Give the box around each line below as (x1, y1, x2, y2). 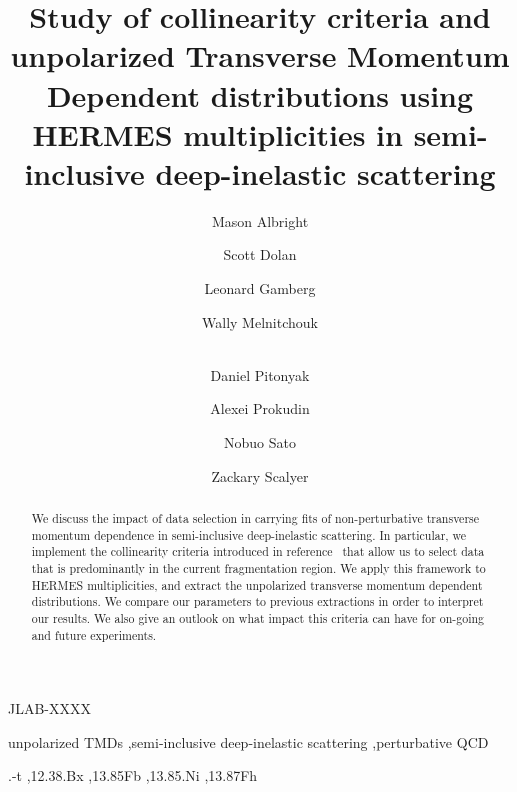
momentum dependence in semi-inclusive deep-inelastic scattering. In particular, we (31, 526, 467, 543)
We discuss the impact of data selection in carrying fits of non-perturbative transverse (31, 510, 480, 527)
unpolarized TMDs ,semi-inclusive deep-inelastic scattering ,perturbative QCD (8, 731, 489, 752)
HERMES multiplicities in (32, 113, 403, 154)
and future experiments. (31, 626, 157, 643)
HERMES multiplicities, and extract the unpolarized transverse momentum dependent (31, 576, 483, 593)
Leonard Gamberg (204, 278, 316, 299)
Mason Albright (211, 210, 309, 231)
